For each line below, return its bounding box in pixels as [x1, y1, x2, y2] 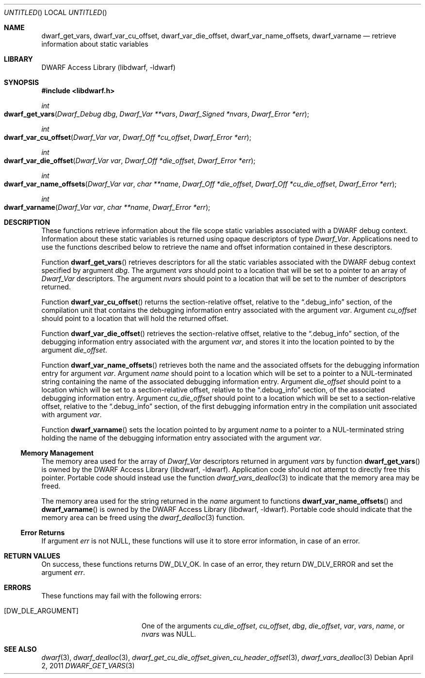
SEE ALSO [4, 645, 37, 653]
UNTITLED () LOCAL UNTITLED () [4, 8, 107, 17]
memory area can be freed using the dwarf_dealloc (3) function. [41, 513, 245, 522]
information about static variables [41, 40, 148, 48]
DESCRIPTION [4, 218, 50, 226]
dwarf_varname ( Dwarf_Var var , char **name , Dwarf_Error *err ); [4, 203, 211, 211]
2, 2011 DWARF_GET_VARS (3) [41, 661, 135, 670]
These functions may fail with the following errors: [41, 592, 202, 600]
